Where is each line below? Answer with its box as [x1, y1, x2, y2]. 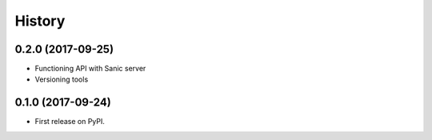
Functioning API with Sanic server [34, 64, 146, 74]
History [14, 12, 66, 30]
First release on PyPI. [34, 117, 106, 126]
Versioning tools [34, 74, 89, 84]
